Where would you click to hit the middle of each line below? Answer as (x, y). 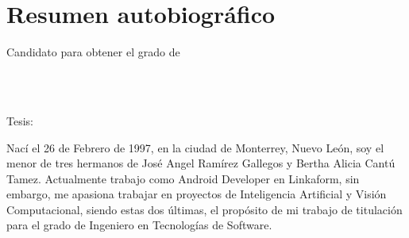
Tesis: (20, 120)
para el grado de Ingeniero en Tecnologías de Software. (139, 225)
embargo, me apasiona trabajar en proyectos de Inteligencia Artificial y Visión (197, 194)
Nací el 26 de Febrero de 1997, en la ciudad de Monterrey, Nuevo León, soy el (195, 147)
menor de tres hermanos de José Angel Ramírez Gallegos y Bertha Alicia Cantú (201, 163)
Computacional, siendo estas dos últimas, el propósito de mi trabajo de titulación (204, 209)
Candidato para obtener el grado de (93, 52)
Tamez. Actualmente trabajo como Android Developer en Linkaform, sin (183, 178)
